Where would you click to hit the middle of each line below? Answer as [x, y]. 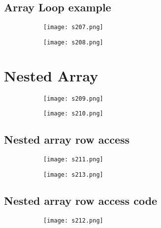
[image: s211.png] [73, 160]
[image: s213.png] [73, 174]
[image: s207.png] [73, 27]
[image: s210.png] [73, 114]
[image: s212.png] [73, 220]
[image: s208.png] [73, 42]
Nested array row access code [81, 200]
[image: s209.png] [73, 98]
